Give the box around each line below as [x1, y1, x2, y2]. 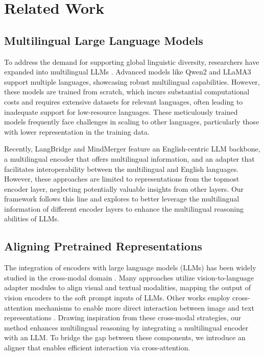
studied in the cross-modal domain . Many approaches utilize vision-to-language [4, 272, 254, 283]
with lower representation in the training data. [4, 126, 150, 137]
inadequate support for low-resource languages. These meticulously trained [4, 106, 238, 117]
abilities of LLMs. [4, 213, 59, 224]
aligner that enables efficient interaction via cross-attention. [4, 342, 190, 353]
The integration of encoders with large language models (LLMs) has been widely [4, 262, 256, 273]
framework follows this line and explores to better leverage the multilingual [4, 193, 239, 204]
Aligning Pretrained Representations [4, 238, 202, 254]
